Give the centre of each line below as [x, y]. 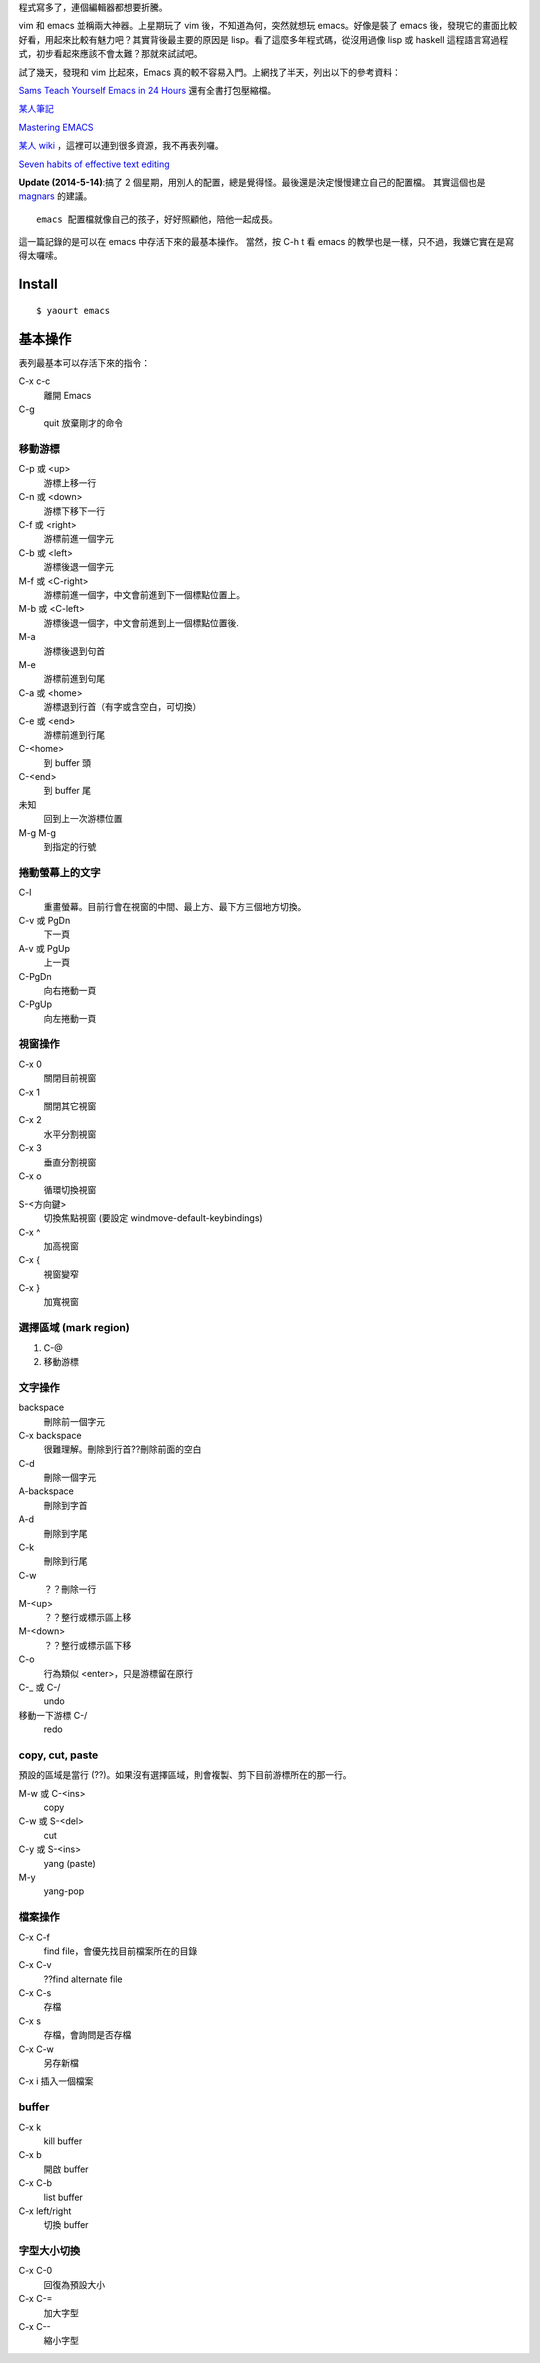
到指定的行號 [70, 847]
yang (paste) [70, 1863]
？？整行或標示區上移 [87, 1617]
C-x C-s [35, 1993]
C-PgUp [35, 1004]
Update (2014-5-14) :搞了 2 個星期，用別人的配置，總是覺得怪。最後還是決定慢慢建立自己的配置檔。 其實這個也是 [252, 182]
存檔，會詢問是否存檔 [87, 2035]
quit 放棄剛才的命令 [83, 423]
